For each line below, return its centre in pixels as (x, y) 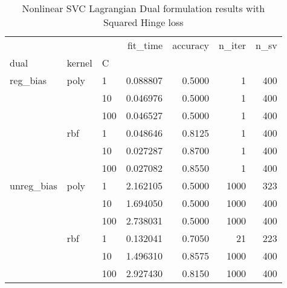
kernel (79, 63)
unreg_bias (34, 185)
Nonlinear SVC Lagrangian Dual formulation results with (143, 8)
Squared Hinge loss (143, 22)
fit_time (145, 45)
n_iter (233, 45)
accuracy (191, 45)
